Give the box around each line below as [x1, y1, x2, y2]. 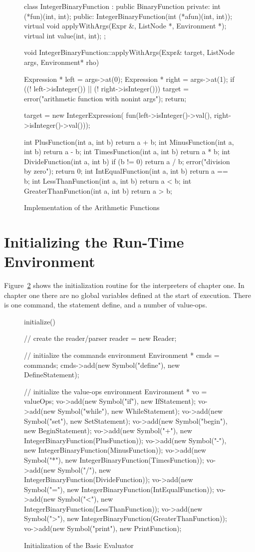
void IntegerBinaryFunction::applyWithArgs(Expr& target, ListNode [24, 47, 235, 57]
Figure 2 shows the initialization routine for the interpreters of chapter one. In [4, 280, 245, 290]
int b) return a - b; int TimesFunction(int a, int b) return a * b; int [24, 146, 231, 157]
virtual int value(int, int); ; [24, 30, 106, 40]
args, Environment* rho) [24, 56, 99, 67]
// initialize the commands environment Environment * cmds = [24, 349, 220, 360]
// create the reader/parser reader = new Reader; [24, 333, 177, 343]
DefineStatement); [24, 369, 79, 380]
